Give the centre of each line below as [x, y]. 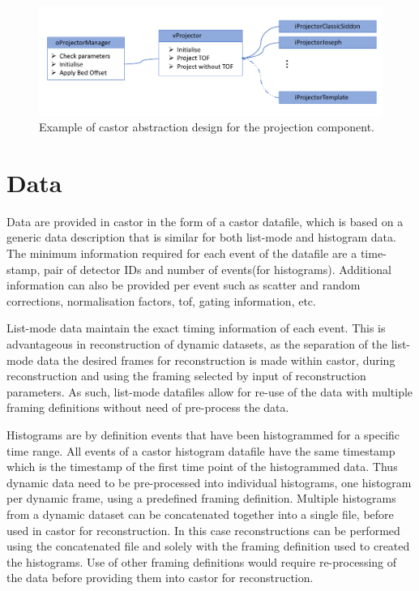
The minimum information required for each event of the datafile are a [182, 253]
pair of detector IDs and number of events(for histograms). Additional [217, 269]
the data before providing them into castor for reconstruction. [160, 578]
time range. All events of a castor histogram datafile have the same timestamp [201, 450]
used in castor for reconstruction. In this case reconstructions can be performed [203, 530]
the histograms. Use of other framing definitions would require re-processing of [202, 561]
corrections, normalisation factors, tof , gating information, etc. [161, 300]
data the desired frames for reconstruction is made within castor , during [216, 360]
